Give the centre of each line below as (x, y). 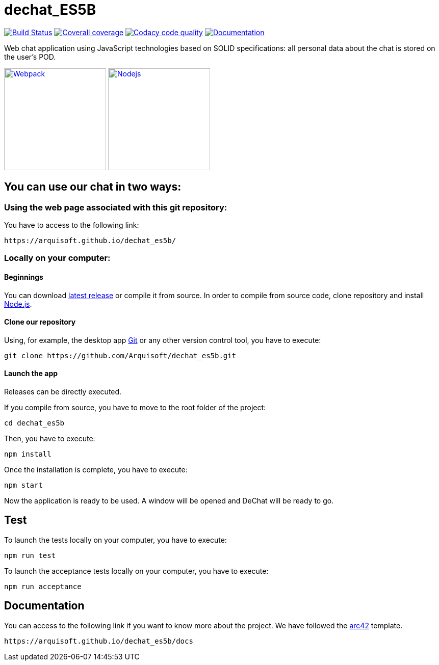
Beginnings (24, 277)
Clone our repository (40, 322)
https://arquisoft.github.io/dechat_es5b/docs (99, 641)
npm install (28, 454)
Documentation (44, 606)
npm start (23, 485)
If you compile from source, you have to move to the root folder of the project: (135, 407)
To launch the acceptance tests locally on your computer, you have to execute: (136, 571)
